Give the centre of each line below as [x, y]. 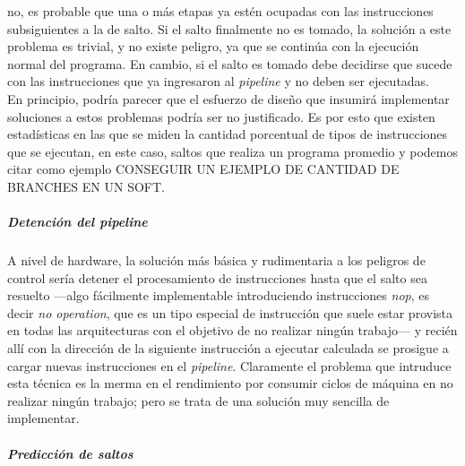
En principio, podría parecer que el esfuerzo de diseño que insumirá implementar [228, 98]
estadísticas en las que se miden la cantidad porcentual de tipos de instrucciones [228, 134]
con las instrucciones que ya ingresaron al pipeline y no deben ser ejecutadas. [219, 81]
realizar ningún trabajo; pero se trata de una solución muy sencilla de [198, 400]
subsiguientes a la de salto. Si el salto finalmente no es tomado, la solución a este [229, 28]
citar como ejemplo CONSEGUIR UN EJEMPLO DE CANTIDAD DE [203, 169]
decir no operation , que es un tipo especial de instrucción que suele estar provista [230, 312]
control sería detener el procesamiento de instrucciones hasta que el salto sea [217, 277]
